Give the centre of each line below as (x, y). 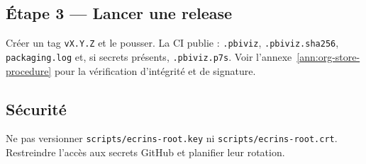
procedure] (29, 70)
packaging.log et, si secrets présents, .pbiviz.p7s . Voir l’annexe (149, 56)
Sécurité (36, 109)
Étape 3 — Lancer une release (119, 13)
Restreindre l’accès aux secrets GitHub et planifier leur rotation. (145, 152)
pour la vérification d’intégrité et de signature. (155, 70)
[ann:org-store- (328, 56)
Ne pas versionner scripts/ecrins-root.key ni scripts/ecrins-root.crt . (172, 138)
